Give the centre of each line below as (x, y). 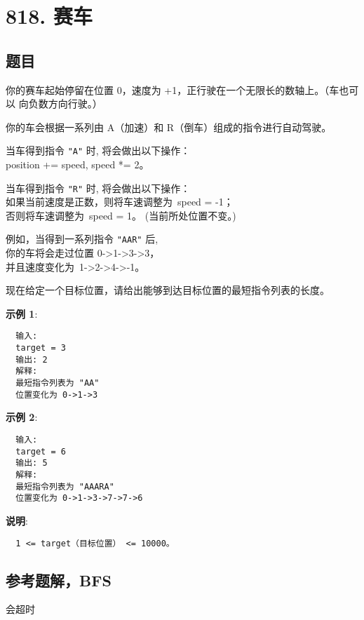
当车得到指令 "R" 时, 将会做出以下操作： (98, 188)
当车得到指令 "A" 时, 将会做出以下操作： (98, 150)
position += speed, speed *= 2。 (77, 164)
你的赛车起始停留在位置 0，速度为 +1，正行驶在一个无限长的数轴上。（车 (173, 89)
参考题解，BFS (59, 580)
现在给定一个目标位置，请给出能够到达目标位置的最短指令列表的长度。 (168, 290)
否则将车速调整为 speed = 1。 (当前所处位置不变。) (121, 215)
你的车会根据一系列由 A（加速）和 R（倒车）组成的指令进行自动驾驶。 (169, 127)
